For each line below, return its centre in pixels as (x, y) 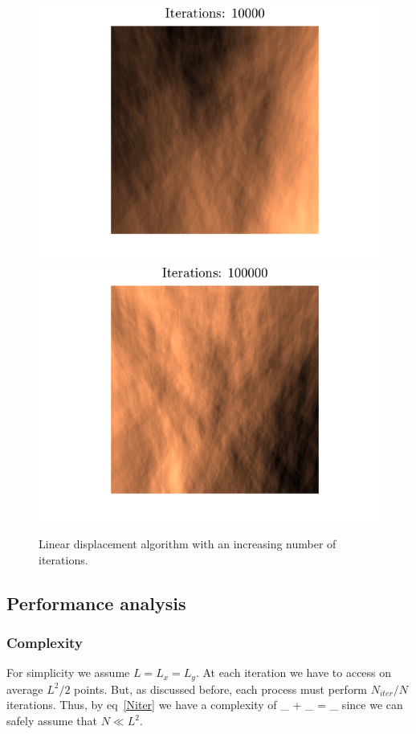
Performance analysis (96, 603)
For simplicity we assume (68, 672)
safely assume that (52, 721)
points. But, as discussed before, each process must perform (221, 689)
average (25, 689)
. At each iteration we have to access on (294, 672)
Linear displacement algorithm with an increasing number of (188, 544)
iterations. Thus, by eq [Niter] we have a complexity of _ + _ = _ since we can (205, 705)
